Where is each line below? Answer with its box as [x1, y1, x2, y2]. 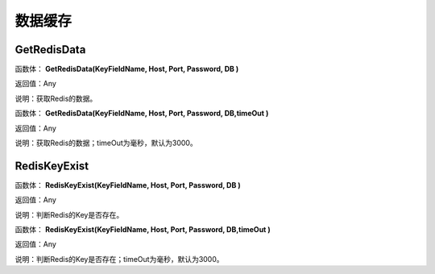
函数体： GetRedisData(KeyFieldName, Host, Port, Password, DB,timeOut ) [14, 109, 269, 118]
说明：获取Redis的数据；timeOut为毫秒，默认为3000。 [14, 138, 197, 148]
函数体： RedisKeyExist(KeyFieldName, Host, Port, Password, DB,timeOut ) [14, 225, 271, 235]
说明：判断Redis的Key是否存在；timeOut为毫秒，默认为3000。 [14, 254, 225, 264]
